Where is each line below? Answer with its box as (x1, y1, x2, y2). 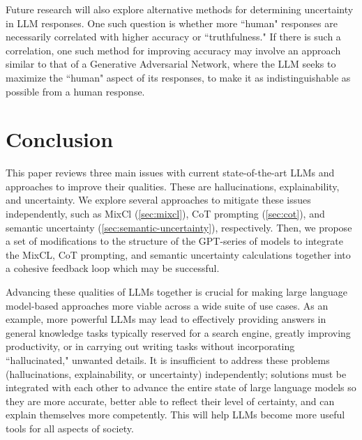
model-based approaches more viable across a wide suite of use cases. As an (6, 298, 329, 312)
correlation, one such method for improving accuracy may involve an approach (6, 43, 341, 57)
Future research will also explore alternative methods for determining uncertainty (6, 2, 354, 16)
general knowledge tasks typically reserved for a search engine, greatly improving (6, 325, 351, 340)
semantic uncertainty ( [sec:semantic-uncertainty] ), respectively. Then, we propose (6, 220, 352, 234)
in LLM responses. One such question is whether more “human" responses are (6, 15, 338, 30)
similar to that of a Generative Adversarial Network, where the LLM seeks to (6, 56, 336, 71)
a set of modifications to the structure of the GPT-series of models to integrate (6, 234, 343, 248)
